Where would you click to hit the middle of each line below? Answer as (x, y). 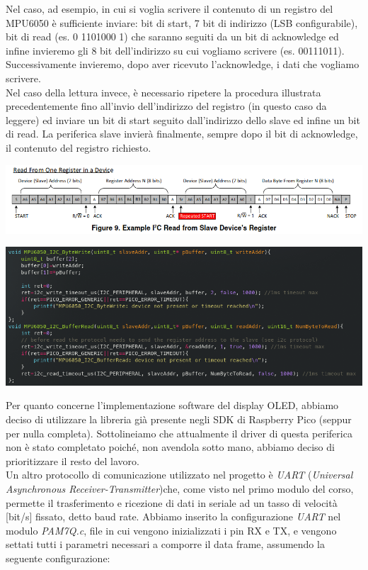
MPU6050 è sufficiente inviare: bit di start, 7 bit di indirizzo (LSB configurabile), (182, 22)
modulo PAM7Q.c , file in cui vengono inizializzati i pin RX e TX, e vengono (171, 530)
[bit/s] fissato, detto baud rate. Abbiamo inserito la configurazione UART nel (173, 516)
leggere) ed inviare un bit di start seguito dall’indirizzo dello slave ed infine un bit (183, 119)
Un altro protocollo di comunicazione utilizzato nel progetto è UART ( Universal (179, 475)
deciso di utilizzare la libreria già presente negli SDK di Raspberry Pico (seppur (179, 419)
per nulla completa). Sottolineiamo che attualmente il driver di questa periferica (179, 433)
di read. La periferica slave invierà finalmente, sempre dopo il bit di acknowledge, (182, 134)
